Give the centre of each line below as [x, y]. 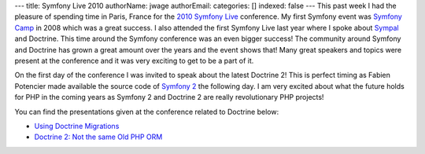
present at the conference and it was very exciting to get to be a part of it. [134, 60]
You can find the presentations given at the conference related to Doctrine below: [147, 112]
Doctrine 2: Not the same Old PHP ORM [98, 137]
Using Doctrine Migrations [77, 126]
